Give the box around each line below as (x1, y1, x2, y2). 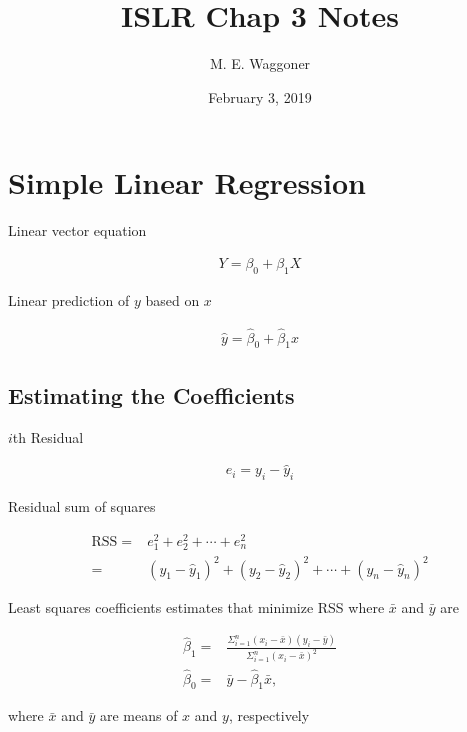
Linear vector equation (8, 220, 147, 241)
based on (145, 289, 200, 310)
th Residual (12, 426, 84, 447)
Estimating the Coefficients (8, 379, 295, 410)
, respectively (228, 705, 310, 726)
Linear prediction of (8, 289, 130, 310)
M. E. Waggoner (209, 53, 311, 74)
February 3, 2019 (208, 86, 312, 107)
